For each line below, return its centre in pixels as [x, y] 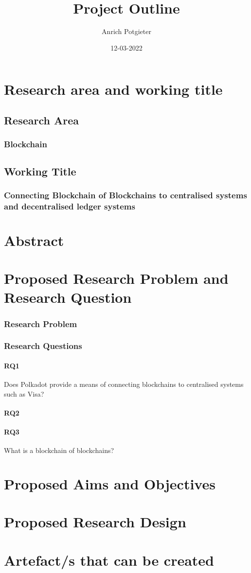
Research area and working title [113, 89]
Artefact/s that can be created [109, 560]
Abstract [34, 240]
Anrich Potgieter [126, 31]
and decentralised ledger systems [70, 206]
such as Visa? [24, 393]
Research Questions [43, 346]
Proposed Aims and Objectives [110, 484]
